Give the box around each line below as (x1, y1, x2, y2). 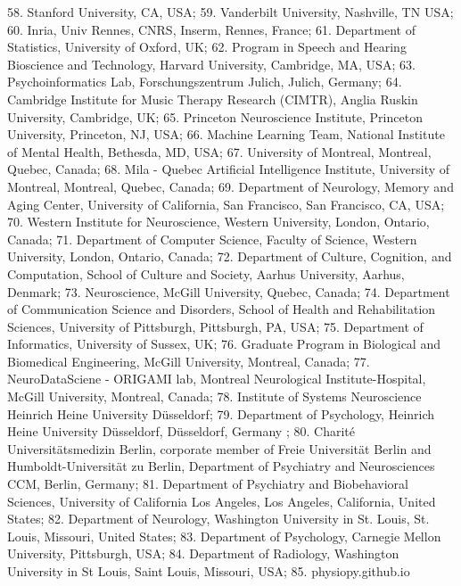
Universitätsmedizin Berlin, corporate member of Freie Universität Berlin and (7, 439, 432, 458)
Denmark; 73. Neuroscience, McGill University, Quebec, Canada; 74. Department (7, 282, 450, 301)
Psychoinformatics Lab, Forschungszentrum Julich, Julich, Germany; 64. (7, 72, 402, 91)
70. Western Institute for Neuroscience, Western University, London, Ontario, (7, 212, 430, 231)
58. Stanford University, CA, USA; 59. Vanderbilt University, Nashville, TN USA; (7, 3, 454, 21)
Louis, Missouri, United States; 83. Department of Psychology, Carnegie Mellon (7, 526, 441, 545)
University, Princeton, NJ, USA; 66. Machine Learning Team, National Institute (7, 125, 445, 144)
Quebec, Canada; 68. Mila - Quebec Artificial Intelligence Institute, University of (7, 160, 450, 178)
